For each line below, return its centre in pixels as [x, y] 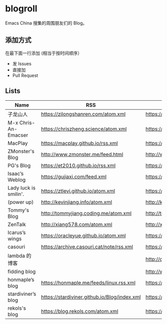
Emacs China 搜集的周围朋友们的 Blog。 [46, 23]
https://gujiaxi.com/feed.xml [74, 177]
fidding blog [22, 271]
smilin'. [16, 194]
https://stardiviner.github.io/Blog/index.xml [91, 297]
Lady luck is [22, 188]
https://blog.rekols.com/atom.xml [80, 311]
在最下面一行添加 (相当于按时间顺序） [44, 53]
